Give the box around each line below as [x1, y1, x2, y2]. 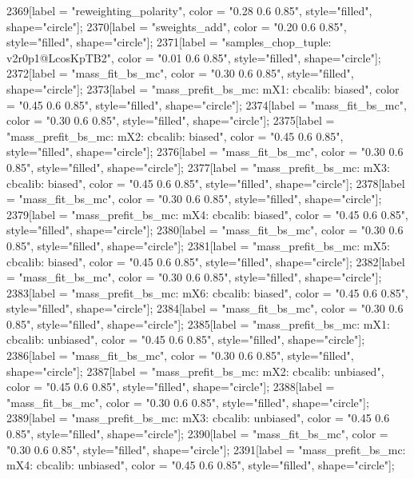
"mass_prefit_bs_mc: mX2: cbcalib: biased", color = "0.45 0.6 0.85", [6, 127, 344, 144]
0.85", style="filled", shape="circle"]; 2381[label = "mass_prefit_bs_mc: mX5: [6, 237, 390, 253]
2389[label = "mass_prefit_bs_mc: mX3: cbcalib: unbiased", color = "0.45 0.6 [6, 409, 390, 426]
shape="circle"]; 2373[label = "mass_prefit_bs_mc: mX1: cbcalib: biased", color [6, 80, 400, 97]
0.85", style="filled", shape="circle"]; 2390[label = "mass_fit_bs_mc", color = [6, 425, 388, 442]
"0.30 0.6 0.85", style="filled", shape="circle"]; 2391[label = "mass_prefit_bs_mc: [6, 441, 406, 457]
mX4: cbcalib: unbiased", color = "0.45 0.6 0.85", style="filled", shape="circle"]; [6, 457, 395, 473]
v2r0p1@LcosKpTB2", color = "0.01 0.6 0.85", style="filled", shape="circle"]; [6, 49, 381, 66]
